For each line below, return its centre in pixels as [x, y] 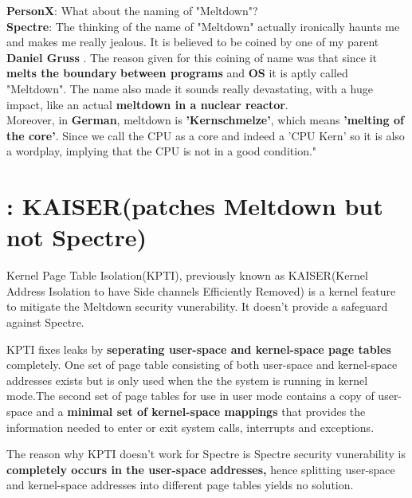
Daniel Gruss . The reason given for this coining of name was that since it [192, 57]
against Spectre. [45, 322]
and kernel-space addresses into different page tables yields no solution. [180, 485]
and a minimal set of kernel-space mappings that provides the [201, 411]
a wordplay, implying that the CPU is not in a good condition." [162, 151]
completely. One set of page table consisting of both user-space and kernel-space [202, 365]
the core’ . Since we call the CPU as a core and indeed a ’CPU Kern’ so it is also [206, 135]
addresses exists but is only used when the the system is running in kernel [187, 380]
